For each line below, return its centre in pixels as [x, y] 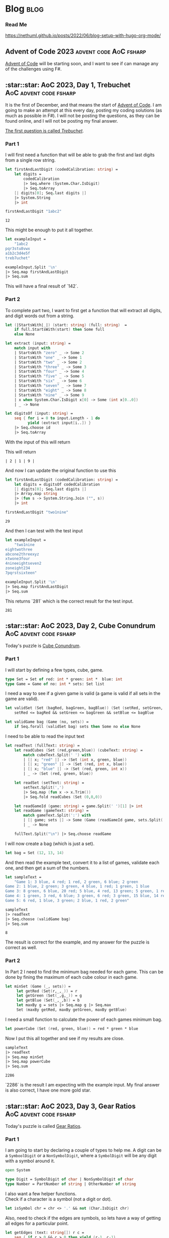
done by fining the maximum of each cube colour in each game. [71, 977]
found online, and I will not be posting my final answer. [62, 121]
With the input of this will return [38, 442]
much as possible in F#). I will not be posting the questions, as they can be [82, 116]
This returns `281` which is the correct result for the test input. [69, 601]
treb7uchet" [18, 258]
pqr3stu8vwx [18, 249]
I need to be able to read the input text [45, 736]
